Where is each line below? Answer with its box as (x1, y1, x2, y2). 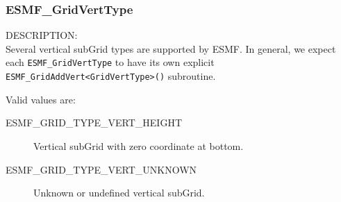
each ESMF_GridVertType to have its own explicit (6, 55, 215, 69)
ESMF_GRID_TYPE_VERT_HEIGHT (6, 115, 182, 130)
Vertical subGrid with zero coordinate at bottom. (33, 138, 244, 153)
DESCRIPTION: (6, 28, 78, 42)
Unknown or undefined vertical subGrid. (33, 185, 205, 200)
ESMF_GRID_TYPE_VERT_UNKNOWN (6, 162, 197, 176)
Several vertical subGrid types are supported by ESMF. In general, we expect (6, 41, 336, 56)
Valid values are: (6, 92, 76, 106)
